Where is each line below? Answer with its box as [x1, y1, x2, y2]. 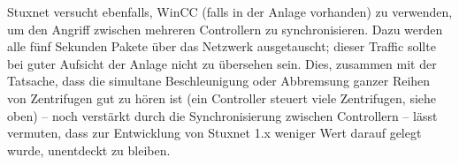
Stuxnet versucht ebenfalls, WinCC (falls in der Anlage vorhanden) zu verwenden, [7, 3, 453, 20]
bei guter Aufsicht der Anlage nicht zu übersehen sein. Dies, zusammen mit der [7, 54, 437, 72]
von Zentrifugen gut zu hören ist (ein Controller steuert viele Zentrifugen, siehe [7, 88, 437, 107]
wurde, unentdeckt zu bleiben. [7, 140, 171, 159]
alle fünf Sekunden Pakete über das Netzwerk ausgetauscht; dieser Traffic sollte [7, 37, 436, 56]
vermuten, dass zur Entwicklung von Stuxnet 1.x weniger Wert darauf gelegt [7, 124, 422, 142]
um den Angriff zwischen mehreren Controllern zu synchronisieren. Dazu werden [7, 19, 443, 38]
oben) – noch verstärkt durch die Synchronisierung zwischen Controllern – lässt [7, 106, 438, 124]
